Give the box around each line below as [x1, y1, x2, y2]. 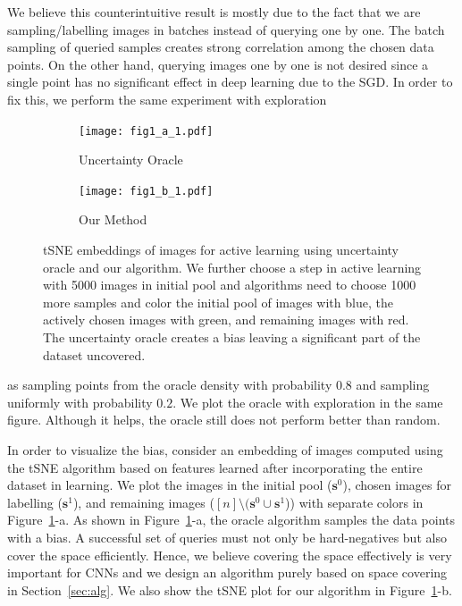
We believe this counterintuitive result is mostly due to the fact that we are [7, 3, 421, 21]
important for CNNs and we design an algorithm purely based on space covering [7, 563, 448, 582]
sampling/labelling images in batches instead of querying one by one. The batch [7, 20, 445, 38]
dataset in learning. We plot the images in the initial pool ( [7, 476, 332, 494]
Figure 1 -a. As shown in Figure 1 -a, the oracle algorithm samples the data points [7, 510, 456, 529]
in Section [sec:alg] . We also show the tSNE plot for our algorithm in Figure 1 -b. [7, 580, 452, 599]
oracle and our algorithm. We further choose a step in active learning [43, 257, 422, 276]
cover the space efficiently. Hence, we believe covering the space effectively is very [7, 545, 452, 564]
